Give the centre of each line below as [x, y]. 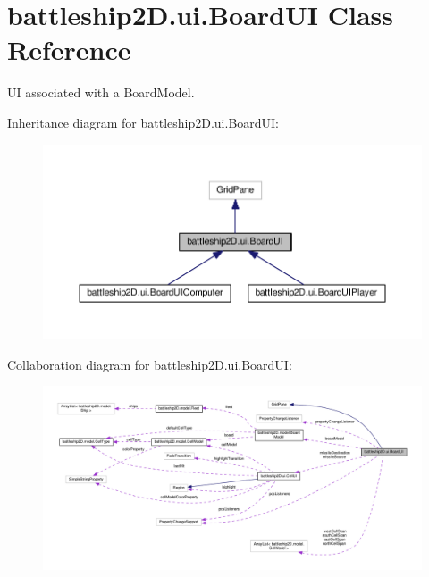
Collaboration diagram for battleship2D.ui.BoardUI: [150, 364]
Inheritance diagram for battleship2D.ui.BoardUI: [143, 122]
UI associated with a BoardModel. [101, 92]
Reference [69, 50]
